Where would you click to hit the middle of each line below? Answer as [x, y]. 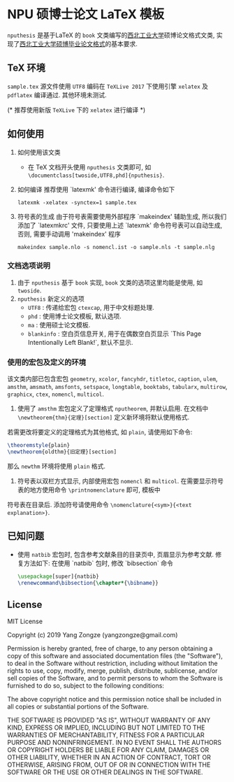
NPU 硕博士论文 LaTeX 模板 [86, 14]
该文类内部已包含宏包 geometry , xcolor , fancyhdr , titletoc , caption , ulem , [112, 379]
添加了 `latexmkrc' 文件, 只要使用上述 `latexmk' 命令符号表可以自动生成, [120, 225]
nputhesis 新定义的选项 [51, 299]
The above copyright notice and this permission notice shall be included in [114, 699]
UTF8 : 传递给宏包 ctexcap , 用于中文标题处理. [91, 307]
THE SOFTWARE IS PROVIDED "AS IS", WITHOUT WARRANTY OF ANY [109, 720]
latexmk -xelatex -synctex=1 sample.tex [77, 202]
